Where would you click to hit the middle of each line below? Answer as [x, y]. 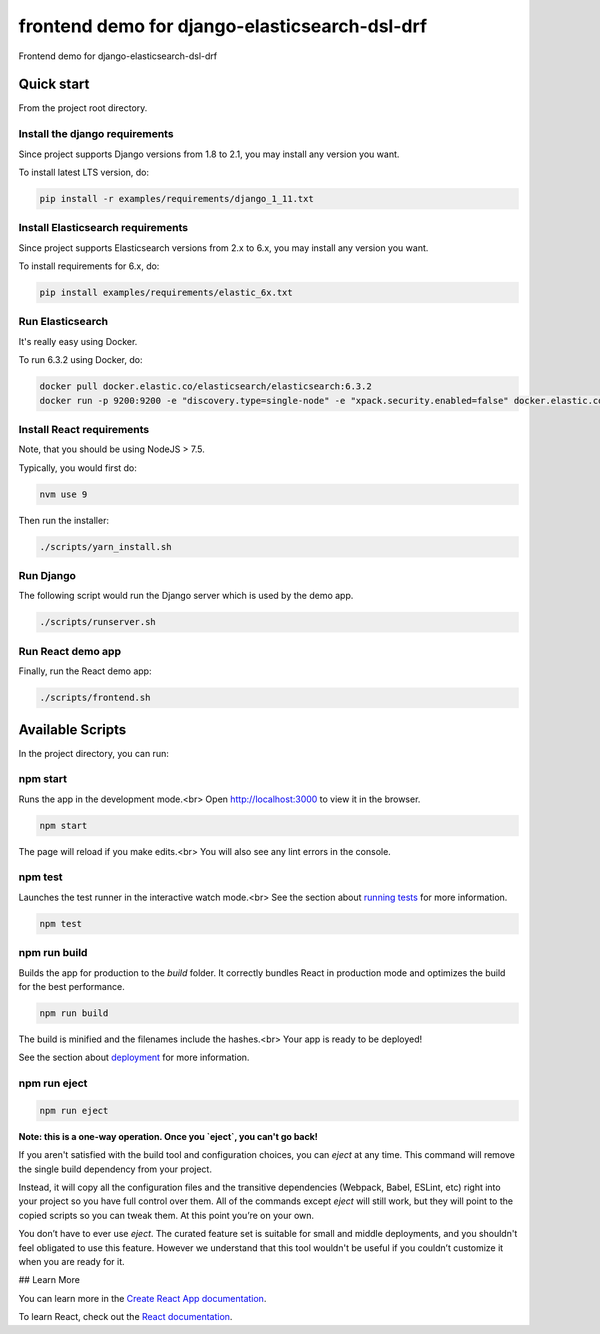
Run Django [47, 576]
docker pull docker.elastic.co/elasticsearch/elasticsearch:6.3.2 [205, 386]
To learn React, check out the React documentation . [125, 1317]
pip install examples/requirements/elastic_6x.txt [166, 293]
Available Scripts [72, 729]
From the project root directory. [83, 108]
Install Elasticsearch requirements [103, 228]
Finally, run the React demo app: [85, 671]
